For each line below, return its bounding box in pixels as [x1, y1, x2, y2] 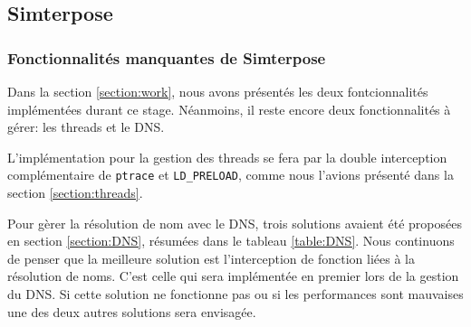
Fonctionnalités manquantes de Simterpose [7, 46, 326, 69]
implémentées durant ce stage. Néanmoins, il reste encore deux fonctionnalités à [7, 99, 451, 118]
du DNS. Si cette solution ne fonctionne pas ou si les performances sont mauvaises [7, 285, 464, 303]
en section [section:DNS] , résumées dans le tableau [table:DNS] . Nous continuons [7, 231, 455, 250]
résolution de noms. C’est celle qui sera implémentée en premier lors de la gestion [7, 266, 459, 285]
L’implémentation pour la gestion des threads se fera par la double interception [7, 147, 447, 166]
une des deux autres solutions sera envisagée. [7, 302, 256, 321]
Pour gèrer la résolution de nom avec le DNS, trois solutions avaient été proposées [7, 213, 462, 232]
